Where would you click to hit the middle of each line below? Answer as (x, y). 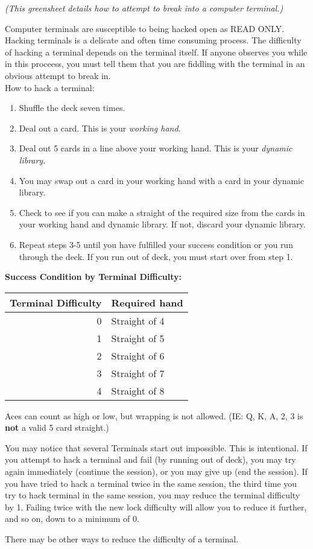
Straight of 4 (138, 320)
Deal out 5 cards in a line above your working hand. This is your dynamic (156, 148)
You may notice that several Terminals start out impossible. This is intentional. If (156, 447)
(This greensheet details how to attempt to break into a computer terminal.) (144, 8)
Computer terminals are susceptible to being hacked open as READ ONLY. (145, 28)
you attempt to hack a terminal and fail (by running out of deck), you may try (150, 459)
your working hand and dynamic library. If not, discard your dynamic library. (162, 224)
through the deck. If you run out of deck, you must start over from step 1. (156, 256)
